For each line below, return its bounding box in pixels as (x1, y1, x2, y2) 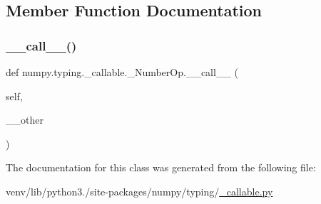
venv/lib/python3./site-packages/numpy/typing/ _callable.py (6, 183, 273, 198)
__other (6, 112, 44, 127)
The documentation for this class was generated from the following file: (6, 160, 316, 175)
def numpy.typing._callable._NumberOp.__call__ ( (6, 65, 238, 79)
